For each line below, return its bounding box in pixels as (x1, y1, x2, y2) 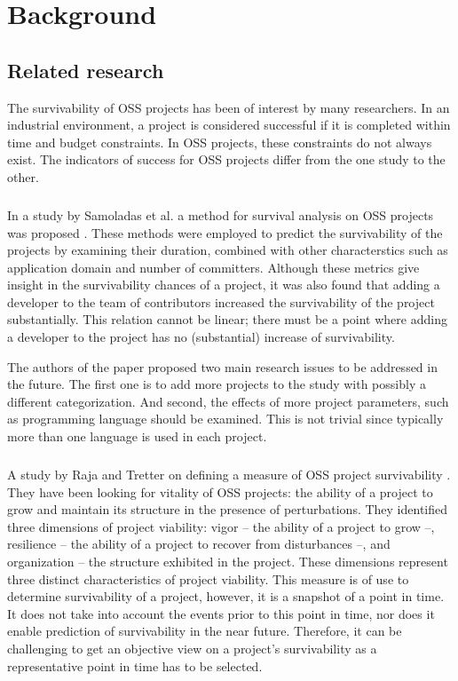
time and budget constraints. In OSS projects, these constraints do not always (7, 132, 432, 151)
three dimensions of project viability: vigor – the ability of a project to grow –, (7, 517, 435, 535)
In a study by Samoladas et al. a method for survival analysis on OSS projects (7, 205, 434, 224)
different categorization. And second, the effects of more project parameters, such (7, 392, 449, 410)
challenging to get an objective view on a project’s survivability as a (7, 638, 377, 657)
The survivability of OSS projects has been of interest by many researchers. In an (7, 98, 450, 116)
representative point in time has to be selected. (7, 656, 263, 675)
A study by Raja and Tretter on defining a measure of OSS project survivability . (7, 465, 451, 484)
